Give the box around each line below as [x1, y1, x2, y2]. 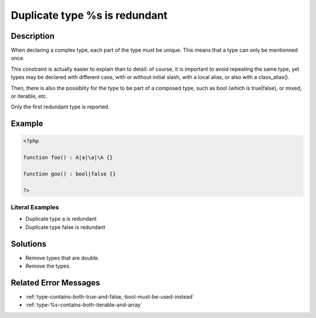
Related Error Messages [11, 278, 101, 288]
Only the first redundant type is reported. [11, 103, 110, 111]
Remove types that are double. [25, 254, 99, 261]
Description [11, 31, 55, 41]
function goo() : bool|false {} [23, 170, 116, 177]
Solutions [11, 239, 47, 249]
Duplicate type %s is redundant [11, 9, 168, 22]
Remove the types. [25, 262, 71, 269]
